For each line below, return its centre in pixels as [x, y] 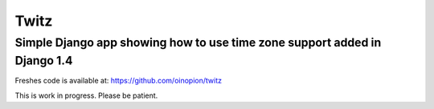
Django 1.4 [44, 61]
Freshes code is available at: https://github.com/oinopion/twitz [119, 81]
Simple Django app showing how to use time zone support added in [198, 42]
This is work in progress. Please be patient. [86, 95]
